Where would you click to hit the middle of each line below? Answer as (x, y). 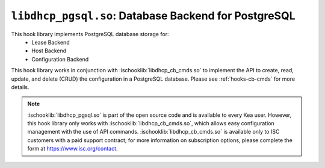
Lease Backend (51, 42)
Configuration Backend (60, 59)
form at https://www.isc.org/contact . (73, 149)
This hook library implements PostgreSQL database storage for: (90, 34)
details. (20, 87)
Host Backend (49, 51)
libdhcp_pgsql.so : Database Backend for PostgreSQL (153, 16)
